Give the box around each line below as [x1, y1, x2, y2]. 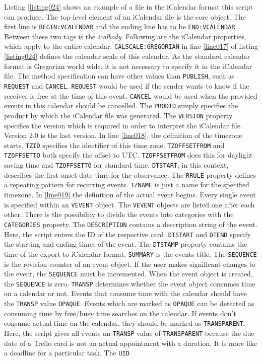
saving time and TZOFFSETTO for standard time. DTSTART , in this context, [4, 160, 229, 170]
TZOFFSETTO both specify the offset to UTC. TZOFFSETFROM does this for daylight [4, 150, 253, 160]
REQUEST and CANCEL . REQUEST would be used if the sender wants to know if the [4, 80, 249, 91]
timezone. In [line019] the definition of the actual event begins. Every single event [4, 189, 256, 200]
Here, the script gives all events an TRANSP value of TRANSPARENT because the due [4, 327, 254, 338]
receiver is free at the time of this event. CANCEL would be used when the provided [4, 90, 257, 101]
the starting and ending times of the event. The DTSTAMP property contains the [4, 239, 247, 249]
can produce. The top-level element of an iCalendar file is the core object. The [4, 11, 246, 22]
